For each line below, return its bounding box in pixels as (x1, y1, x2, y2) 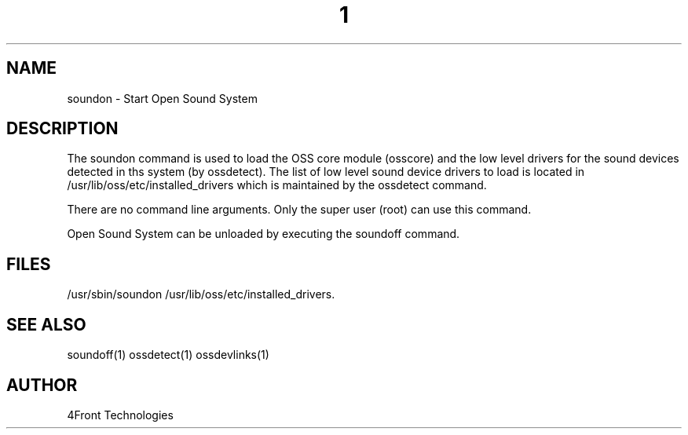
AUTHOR (6, 375, 78, 395)
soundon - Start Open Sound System (67, 91, 258, 105)
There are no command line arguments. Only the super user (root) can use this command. (67, 203, 532, 217)
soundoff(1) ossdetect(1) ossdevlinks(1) (67, 348, 269, 362)
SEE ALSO (6, 314, 86, 334)
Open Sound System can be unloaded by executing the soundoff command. (67, 227, 460, 241)
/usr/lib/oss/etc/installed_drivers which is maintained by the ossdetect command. (67, 178, 487, 192)
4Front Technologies (67, 408, 174, 422)
